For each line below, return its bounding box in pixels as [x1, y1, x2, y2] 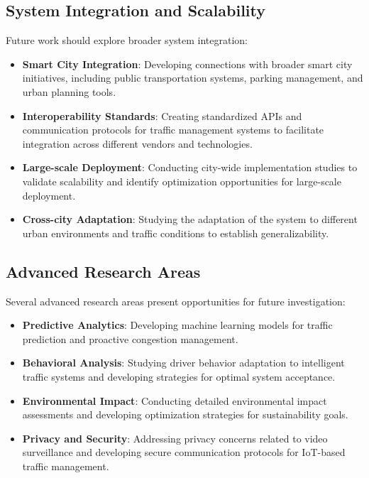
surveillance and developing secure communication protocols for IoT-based [22, 445, 346, 460]
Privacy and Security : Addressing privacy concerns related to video [22, 430, 328, 445]
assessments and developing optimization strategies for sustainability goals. [22, 407, 348, 422]
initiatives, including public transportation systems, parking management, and [22, 70, 363, 85]
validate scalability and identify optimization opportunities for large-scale [22, 173, 341, 188]
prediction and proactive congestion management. [22, 331, 238, 346]
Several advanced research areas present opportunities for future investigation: [6, 293, 346, 308]
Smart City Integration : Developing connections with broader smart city [22, 56, 353, 71]
